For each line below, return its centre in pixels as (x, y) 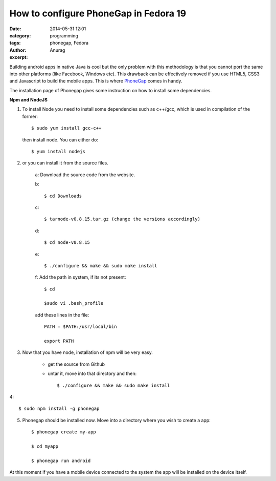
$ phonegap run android (61, 461)
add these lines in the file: (62, 315)
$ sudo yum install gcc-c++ (66, 128)
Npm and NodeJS (29, 100)
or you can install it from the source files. (65, 163)
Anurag (57, 50)
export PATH (59, 341)
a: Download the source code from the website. (85, 175)
